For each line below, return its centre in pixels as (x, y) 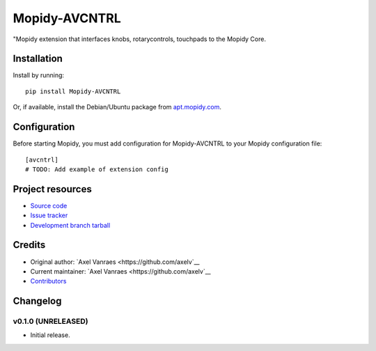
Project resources (52, 189)
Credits (29, 245)
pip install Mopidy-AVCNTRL (73, 91)
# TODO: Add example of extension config (97, 169)
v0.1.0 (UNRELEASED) (50, 322)
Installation (38, 59)
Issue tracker (49, 215)
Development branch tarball (70, 225)
